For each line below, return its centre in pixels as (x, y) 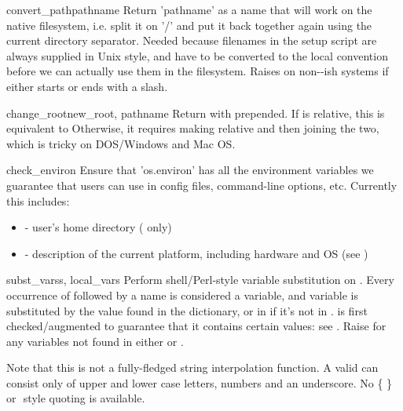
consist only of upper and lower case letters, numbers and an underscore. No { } (200, 382)
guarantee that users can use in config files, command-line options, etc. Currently (202, 185)
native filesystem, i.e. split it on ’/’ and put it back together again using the (189, 25)
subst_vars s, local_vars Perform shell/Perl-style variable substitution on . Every (200, 280)
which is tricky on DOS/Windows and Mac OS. (121, 143)
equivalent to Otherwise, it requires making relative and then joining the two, (193, 128)
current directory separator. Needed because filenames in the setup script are (192, 40)
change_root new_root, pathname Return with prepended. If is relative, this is (196, 113)
